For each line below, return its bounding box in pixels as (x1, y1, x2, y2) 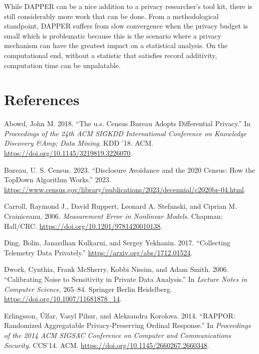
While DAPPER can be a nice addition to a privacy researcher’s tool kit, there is (4, 1, 253, 11)
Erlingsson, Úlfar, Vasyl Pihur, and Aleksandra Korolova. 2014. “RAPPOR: (4, 310, 236, 320)
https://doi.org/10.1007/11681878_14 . (4, 293, 122, 304)
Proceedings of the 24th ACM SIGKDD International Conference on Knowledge (4, 128, 247, 138)
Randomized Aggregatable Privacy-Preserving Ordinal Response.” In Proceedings (4, 320, 251, 330)
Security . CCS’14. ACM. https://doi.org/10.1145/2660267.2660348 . (4, 339, 210, 350)
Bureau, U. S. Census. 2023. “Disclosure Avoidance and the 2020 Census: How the (4, 164, 255, 175)
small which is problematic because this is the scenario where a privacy (4, 30, 222, 41)
